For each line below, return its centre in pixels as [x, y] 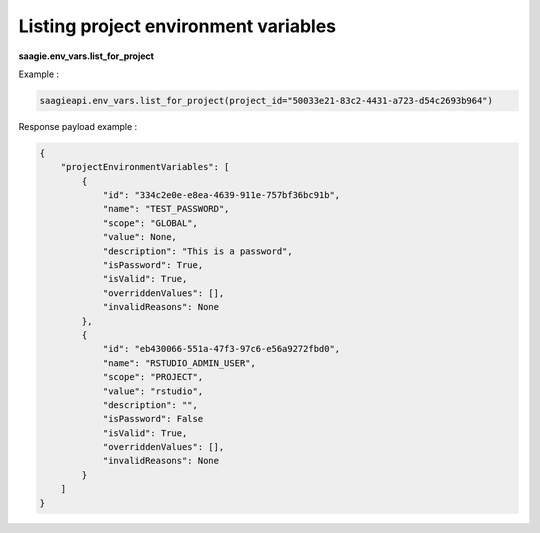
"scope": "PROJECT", [153, 377]
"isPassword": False [153, 419]
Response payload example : [78, 126]
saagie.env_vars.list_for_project [86, 56]
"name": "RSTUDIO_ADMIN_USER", [179, 363]
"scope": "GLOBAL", [150, 223]
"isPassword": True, [153, 265]
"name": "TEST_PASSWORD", [166, 209]
